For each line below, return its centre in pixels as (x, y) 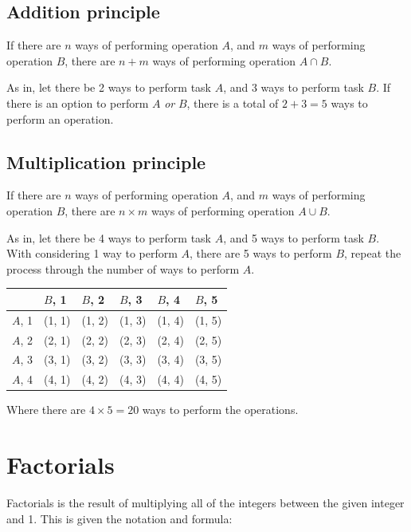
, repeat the (373, 253)
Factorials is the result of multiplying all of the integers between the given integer (205, 503)
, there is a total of (233, 102)
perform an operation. (60, 118)
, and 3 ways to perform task (294, 87)
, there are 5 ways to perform (261, 253)
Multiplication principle (106, 162)
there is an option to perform (78, 102)
